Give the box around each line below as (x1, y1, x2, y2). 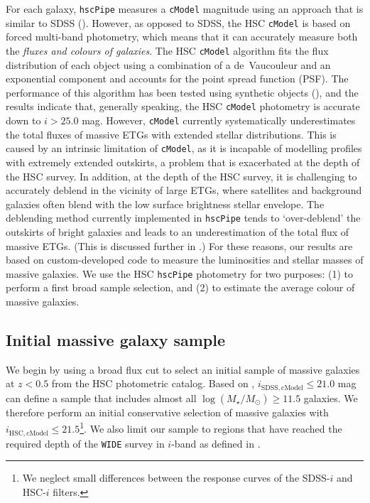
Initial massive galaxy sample (6, 328, 226, 350)
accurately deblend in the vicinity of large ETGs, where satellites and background (6, 183, 362, 198)
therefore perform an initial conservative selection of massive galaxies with (6, 404, 329, 419)
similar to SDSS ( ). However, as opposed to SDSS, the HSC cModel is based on (6, 15, 351, 30)
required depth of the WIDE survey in (6, 436, 165, 450)
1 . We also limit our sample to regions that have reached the (80, 419, 342, 436)
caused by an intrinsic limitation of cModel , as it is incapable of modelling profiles (6, 141, 362, 156)
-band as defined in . (171, 436, 261, 450)
